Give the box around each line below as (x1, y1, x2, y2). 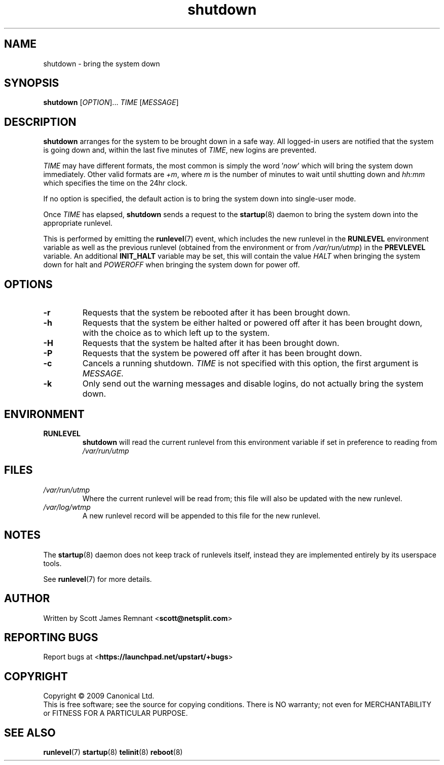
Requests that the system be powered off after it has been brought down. (82, 348, 362, 359)
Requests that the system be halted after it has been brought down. (82, 338, 340, 349)
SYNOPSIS (4, 77, 59, 90)
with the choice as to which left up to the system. (82, 328, 270, 338)
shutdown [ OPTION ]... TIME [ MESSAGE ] (43, 98, 179, 107)
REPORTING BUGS (4, 631, 98, 644)
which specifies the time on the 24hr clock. (43, 179, 188, 188)
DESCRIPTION (4, 115, 77, 128)
